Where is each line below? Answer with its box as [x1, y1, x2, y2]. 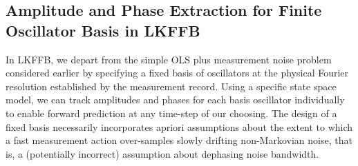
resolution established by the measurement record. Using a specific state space [6, 79, 337, 93]
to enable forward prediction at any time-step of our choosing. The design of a [6, 105, 337, 120]
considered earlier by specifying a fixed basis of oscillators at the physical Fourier [6, 65, 349, 80]
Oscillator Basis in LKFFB [6, 19, 200, 41]
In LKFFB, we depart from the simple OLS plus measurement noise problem [6, 52, 332, 66]
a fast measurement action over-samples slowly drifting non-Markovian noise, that [6, 133, 352, 147]
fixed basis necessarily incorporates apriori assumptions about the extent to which [6, 119, 353, 134]
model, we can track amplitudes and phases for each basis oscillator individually [6, 92, 345, 107]
